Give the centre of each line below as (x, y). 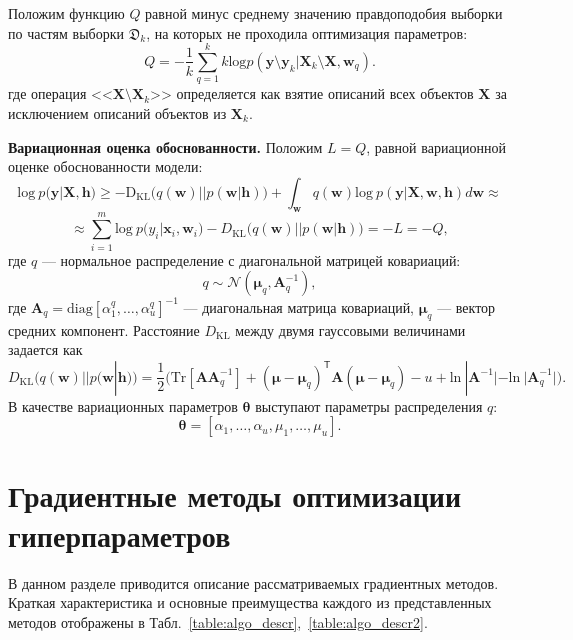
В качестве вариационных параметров (123, 405)
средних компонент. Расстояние (104, 329)
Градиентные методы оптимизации (235, 495)
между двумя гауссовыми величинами (350, 329)
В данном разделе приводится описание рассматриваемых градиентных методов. (253, 582)
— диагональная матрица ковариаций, (299, 306)
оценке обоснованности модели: (105, 166)
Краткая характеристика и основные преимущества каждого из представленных (250, 602)
